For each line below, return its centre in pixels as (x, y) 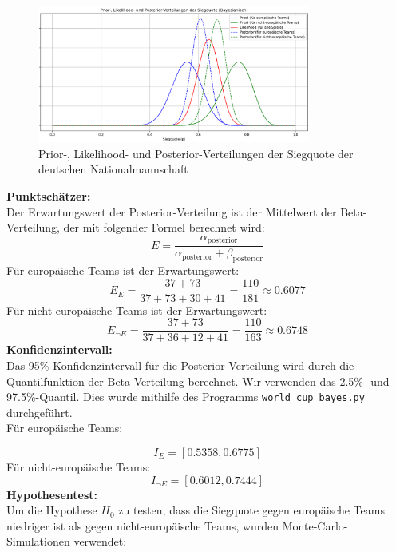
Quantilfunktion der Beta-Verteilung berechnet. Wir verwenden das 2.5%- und (198, 381)
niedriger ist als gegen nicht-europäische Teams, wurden (143, 525)
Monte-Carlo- (315, 525)
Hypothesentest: (52, 494)
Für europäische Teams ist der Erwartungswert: (123, 270)
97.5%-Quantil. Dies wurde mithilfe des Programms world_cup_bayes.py (186, 397)
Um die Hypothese (52, 510)
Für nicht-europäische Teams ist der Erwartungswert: (137, 310)
